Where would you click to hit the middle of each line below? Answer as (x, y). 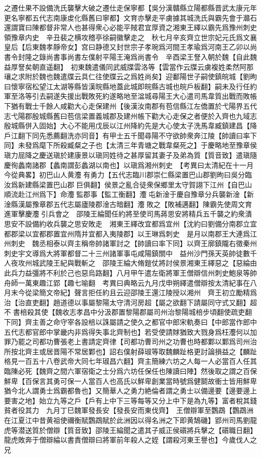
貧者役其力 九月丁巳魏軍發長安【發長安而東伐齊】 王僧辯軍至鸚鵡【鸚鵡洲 (129, 410)
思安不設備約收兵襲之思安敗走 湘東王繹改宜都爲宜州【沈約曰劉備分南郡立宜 (130, 224)
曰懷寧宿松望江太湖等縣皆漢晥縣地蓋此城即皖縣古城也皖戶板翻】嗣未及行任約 (130, 86)
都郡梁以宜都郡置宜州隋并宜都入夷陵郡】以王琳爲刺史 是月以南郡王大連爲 (127, 233)
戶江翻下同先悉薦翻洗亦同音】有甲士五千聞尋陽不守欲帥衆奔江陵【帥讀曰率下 (130, 135)
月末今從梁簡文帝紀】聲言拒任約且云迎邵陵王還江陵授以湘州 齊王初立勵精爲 (130, 292)
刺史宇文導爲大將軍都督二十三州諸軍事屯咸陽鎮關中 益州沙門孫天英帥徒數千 (130, 253)
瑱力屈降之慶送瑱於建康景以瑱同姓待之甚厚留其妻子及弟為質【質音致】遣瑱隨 (130, 155)
